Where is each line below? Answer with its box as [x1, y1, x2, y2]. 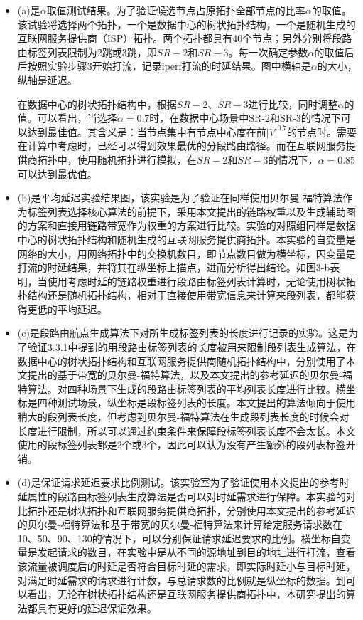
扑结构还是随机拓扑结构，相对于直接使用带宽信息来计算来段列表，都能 [17, 288, 346, 303]
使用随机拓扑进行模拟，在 [77, 152, 197, 167]
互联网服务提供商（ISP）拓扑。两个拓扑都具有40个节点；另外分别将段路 [17, 31, 352, 46]
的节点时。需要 [287, 124, 357, 139]
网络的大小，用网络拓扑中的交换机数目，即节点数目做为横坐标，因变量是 [17, 246, 356, 261]
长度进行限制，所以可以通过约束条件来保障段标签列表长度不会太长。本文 [17, 423, 356, 438]
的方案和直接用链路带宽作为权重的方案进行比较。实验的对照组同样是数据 [17, 218, 356, 233]
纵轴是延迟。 [17, 72, 77, 87]
